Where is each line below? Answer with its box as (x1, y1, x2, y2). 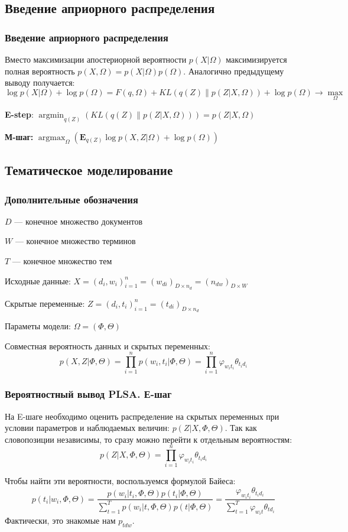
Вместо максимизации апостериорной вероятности (5, 53, 187, 65)
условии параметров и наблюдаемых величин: (5, 421, 170, 434)
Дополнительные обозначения (5, 192, 138, 206)
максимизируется (226, 53, 287, 65)
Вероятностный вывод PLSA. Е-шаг (5, 387, 172, 401)
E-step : (5, 108, 34, 120)
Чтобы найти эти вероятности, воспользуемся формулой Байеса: (5, 475, 236, 487)
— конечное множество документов (14, 215, 143, 227)
